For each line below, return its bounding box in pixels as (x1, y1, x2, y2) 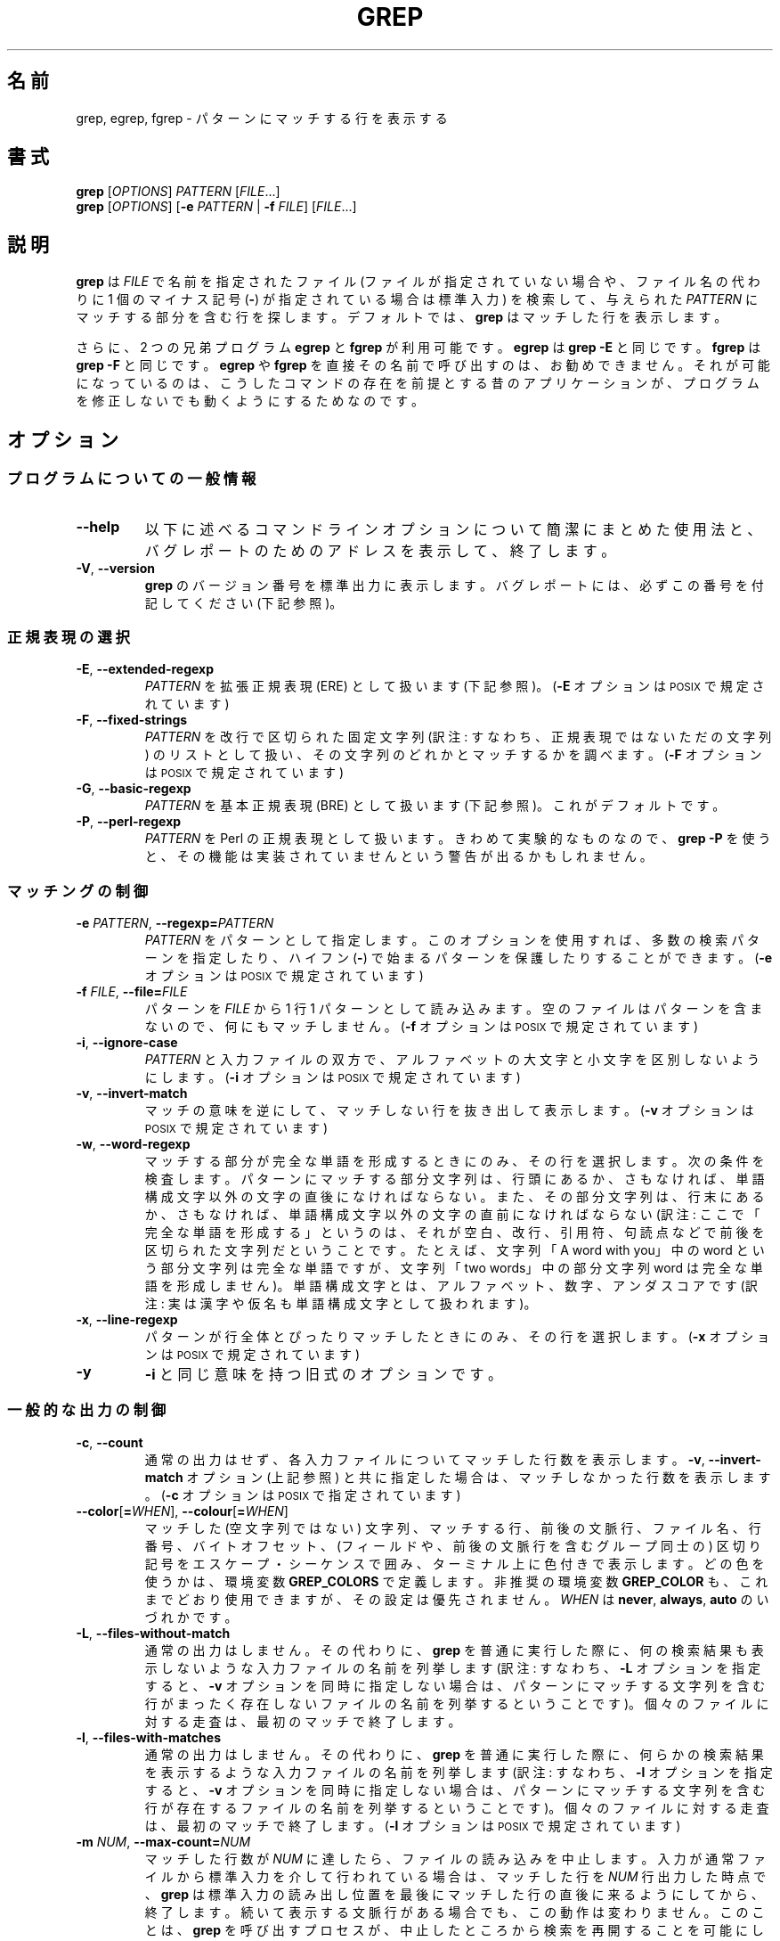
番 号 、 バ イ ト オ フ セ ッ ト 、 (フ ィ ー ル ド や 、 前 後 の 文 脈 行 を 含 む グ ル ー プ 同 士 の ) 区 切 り (144, 1537, 761, 1553)
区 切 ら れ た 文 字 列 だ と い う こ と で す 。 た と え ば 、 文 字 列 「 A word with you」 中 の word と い (144, 1242, 765, 1257)
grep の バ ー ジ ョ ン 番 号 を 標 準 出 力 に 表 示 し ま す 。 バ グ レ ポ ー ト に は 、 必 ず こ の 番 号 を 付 (144, 577, 764, 593)
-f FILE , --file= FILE (76, 984, 188, 999)
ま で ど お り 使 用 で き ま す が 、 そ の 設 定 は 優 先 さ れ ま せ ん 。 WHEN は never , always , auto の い (144, 1591, 769, 1607)
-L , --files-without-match (76, 1625, 231, 1641)
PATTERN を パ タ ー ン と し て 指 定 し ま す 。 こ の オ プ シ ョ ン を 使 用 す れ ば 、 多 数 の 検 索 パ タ (144, 932, 760, 947)
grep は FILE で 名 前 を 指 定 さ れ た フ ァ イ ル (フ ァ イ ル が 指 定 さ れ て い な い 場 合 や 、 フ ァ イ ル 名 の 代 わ (76, 274, 760, 290)
